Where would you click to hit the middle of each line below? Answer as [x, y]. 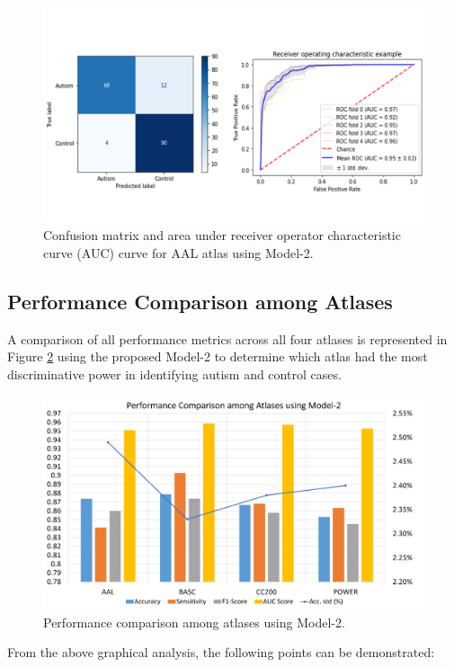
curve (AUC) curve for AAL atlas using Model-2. [178, 252]
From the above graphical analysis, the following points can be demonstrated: [221, 652]
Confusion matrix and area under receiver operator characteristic [222, 235]
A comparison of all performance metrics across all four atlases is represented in [227, 338]
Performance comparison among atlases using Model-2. [194, 622]
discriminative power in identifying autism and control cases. [174, 374]
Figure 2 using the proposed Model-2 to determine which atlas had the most [218, 356]
